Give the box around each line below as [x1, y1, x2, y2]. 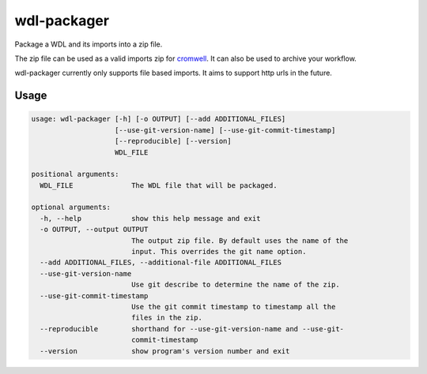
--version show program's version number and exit [40, 346, 290, 355]
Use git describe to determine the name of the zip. [130, 280, 340, 290]
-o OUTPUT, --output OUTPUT [40, 225, 149, 234]
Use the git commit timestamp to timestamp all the [130, 302, 336, 311]
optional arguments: [31, 203, 111, 212]
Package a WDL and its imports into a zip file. [14, 39, 163, 49]
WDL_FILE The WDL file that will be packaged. [40, 181, 278, 189]
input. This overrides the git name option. [130, 247, 307, 256]
